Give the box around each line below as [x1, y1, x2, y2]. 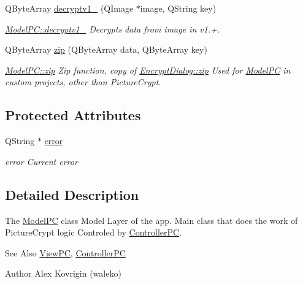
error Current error [5, 155, 78, 167]
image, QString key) [140, 2, 217, 14]
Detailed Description [5, 185, 139, 204]
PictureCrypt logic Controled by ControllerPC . [5, 226, 182, 239]
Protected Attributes [5, 106, 141, 125]
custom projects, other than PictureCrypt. [5, 75, 161, 88]
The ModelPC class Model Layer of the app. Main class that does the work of [5, 213, 298, 226]
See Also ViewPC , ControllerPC [5, 246, 126, 259]
